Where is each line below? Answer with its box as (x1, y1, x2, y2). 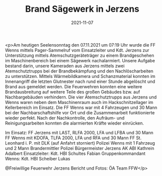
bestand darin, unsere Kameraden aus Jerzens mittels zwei (5, 63, 125, 69)
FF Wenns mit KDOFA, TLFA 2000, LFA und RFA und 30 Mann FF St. (5, 135, 142, 141)
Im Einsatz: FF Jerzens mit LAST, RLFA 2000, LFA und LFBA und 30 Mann (5, 129, 154, 135)
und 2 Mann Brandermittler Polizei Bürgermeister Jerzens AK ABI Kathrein (5, 145, 154, 151)
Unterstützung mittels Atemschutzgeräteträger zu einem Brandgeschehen (5, 52, 154, 58)
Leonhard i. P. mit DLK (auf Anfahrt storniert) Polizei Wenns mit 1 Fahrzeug (5, 140, 155, 146)
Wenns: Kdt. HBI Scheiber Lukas (5, 155, 70, 161)
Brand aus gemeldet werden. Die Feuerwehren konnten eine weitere (5, 83, 142, 89)
